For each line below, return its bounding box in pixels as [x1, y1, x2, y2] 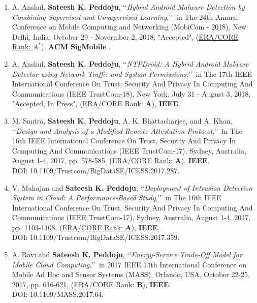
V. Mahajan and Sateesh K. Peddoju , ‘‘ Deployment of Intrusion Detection [12, 182, 253, 193]
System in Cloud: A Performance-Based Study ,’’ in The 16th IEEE [12, 192, 221, 203]
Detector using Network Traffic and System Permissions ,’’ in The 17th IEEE [12, 68, 252, 79]
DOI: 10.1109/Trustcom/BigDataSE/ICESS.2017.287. [12, 165, 180, 175]
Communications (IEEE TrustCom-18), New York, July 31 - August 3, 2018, [12, 88, 251, 99]
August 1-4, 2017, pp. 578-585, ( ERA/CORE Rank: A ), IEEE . [12, 155, 210, 166]
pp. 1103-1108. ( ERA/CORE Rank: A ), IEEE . [12, 222, 160, 232]
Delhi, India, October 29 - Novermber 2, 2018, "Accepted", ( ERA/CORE [12, 31, 239, 42]
